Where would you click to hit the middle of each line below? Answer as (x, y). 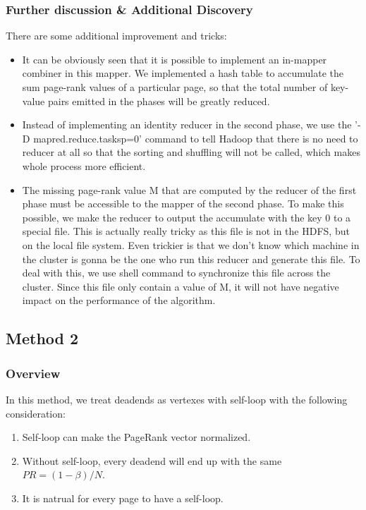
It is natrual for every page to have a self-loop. (123, 498)
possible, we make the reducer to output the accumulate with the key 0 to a (187, 217)
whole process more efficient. (84, 165)
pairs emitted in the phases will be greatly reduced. (159, 101)
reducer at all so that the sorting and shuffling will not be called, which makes (191, 152)
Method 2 (42, 338)
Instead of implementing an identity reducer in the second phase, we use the (187, 125)
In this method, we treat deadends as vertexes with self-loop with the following (177, 399)
